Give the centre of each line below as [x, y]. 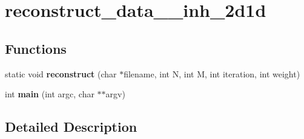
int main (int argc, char [50, 94]
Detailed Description [71, 127]
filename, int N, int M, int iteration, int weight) [212, 73]
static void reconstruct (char [61, 73]
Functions [36, 48]
